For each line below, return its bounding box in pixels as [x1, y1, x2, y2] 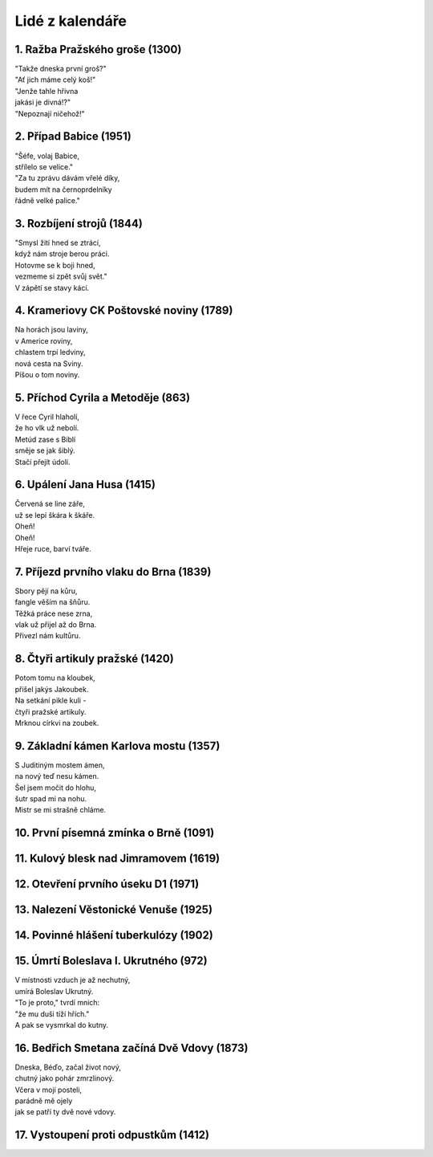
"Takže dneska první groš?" [14, 64, 107, 74]
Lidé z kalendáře [14, 12, 127, 30]
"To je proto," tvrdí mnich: [14, 998, 100, 1008]
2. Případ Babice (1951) [14, 129, 132, 144]
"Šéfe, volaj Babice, [14, 151, 80, 161]
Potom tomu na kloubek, [14, 673, 95, 682]
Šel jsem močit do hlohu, [14, 783, 96, 792]
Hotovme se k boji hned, [14, 260, 95, 270]
